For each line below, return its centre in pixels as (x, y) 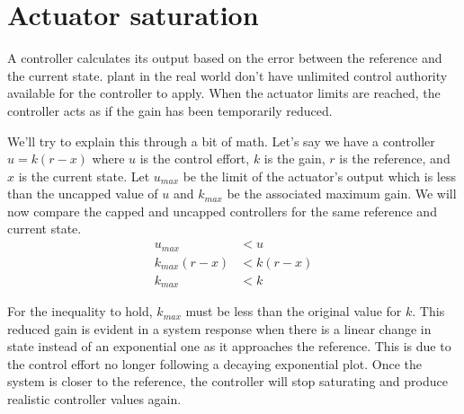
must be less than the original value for (294, 311)
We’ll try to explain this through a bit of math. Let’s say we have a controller (221, 141)
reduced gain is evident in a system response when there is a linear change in (219, 328)
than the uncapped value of (83, 194)
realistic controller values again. (94, 399)
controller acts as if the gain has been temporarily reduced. (170, 110)
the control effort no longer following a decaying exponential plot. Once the (214, 363)
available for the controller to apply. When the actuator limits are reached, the (224, 93)
